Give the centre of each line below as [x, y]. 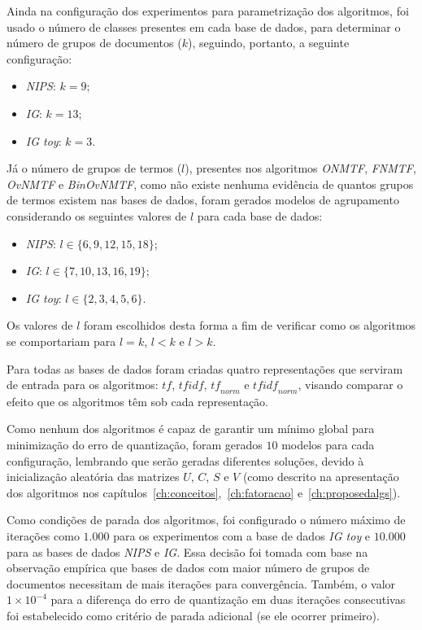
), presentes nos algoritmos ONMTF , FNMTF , [300, 168]
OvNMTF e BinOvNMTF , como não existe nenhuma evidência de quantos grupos [210, 184]
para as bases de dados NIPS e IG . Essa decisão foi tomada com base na [187, 551]
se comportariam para [61, 341]
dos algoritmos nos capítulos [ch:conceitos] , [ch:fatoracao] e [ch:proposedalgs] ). [204, 492]
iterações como [43, 536]
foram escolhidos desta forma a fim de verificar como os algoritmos [250, 325]
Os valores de [40, 325]
